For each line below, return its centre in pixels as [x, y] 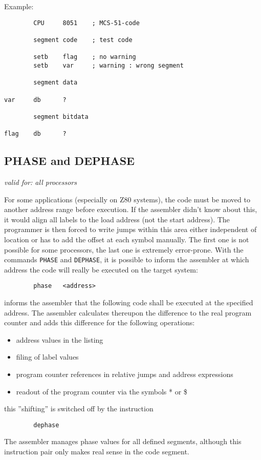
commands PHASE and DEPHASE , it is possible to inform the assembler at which [127, 259]
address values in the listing [60, 339]
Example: [19, 6]
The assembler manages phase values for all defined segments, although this [123, 441]
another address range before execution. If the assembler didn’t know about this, [131, 209]
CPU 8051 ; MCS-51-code [86, 23]
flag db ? [35, 134]
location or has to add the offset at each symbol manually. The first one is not [127, 239]
